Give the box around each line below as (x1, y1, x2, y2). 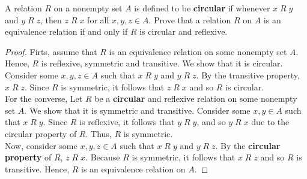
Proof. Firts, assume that (5, 45, 97, 57)
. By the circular (215, 139, 281, 151)
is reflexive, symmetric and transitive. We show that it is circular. (41, 57, 283, 69)
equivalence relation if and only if (5, 25, 128, 38)
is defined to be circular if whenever (134, 2, 270, 14)
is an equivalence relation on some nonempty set (109, 45, 287, 57)
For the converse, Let (5, 92, 83, 105)
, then (40, 13, 62, 26)
